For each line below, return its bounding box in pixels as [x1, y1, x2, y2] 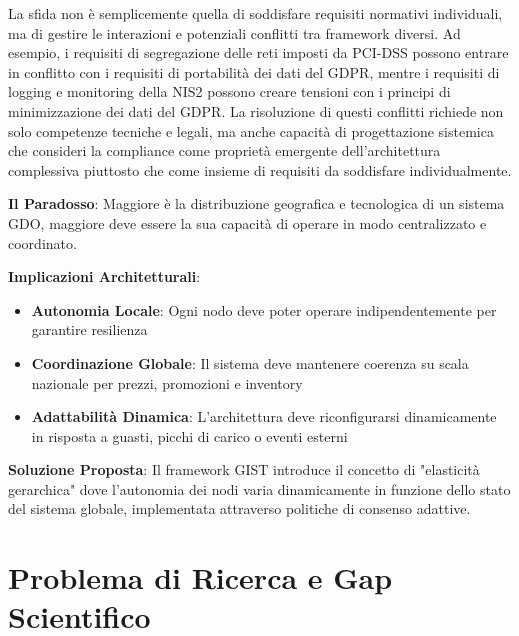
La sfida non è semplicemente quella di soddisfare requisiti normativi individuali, [8, 3, 503, 23]
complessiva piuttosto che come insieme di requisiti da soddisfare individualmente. [8, 159, 512, 180]
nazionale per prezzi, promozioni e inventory [31, 372, 303, 393]
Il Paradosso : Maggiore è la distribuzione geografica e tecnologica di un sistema [8, 193, 505, 214]
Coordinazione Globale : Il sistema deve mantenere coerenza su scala [31, 352, 469, 373]
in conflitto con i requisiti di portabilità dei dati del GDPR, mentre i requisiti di [8, 61, 500, 82]
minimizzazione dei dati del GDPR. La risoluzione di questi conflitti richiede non [8, 100, 504, 121]
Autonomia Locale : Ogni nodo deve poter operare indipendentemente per [31, 299, 497, 320]
